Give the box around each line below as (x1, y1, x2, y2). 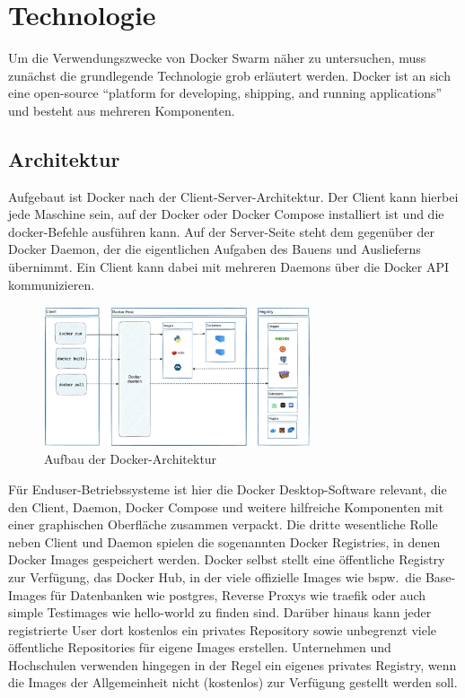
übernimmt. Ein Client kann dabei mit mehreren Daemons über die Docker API (8, 257, 450, 276)
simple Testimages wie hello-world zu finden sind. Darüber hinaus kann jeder (8, 603, 432, 622)
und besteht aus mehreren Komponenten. (8, 100, 235, 119)
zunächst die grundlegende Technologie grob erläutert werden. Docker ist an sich (8, 65, 451, 84)
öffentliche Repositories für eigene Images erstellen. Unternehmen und (8, 638, 391, 657)
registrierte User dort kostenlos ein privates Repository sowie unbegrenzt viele (8, 620, 437, 639)
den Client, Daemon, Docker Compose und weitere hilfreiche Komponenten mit (8, 497, 444, 516)
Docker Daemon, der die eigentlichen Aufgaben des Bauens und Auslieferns (8, 240, 421, 258)
